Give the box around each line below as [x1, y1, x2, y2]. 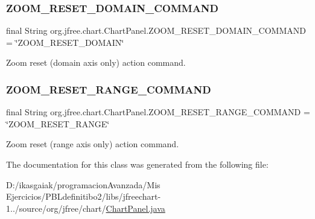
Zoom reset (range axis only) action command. [6, 138, 179, 150]
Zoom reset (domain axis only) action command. [6, 56, 186, 69]
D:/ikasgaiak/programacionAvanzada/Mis [6, 178, 161, 191]
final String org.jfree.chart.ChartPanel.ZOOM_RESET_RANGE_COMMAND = [6, 106, 310, 118]
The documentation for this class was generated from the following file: [6, 158, 269, 170]
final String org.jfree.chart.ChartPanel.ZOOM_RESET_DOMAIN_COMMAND [6, 24, 306, 37]
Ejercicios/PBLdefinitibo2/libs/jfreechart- [6, 190, 161, 203]
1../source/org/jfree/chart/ [6, 202, 106, 214]
